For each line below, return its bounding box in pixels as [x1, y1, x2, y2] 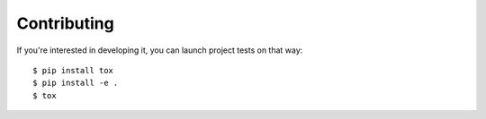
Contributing [16, 13, 114, 33]
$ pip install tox [32, 65, 114, 75]
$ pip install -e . [32, 78, 119, 89]
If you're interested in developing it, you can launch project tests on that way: [16, 45, 303, 55]
